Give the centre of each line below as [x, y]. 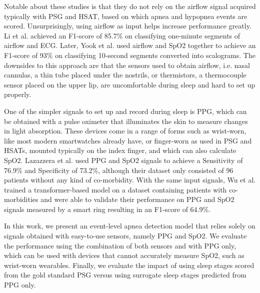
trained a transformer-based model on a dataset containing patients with [115, 189]
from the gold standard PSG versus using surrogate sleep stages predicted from [125, 275]
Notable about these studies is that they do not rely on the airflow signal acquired [130, 6]
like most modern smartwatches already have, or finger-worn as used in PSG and [128, 140]
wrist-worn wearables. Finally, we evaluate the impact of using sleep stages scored [129, 265]
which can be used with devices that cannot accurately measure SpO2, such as [124, 255]
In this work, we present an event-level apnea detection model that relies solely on [130, 226]
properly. [18, 94]
